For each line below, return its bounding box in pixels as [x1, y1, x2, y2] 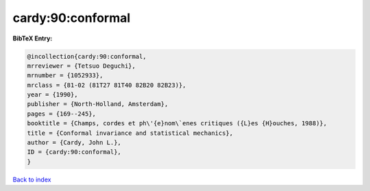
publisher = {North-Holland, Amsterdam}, [27, 100, 169, 108]
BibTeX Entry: [12, 34, 53, 42]
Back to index [12, 175, 51, 183]
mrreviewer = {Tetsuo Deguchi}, [27, 62, 136, 70]
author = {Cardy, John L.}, [27, 139, 121, 147]
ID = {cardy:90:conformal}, [27, 148, 121, 156]
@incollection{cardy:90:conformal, [27, 52, 147, 60]
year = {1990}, [27, 91, 78, 99]
